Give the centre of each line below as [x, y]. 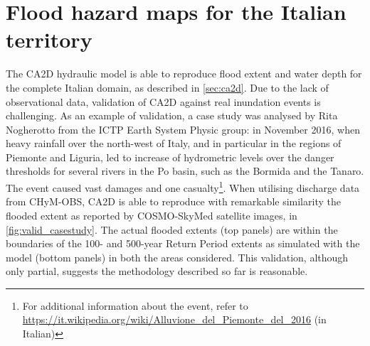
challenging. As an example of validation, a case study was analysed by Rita [172, 115]
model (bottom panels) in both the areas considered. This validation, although [177, 257]
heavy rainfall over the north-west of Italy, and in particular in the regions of [174, 143]
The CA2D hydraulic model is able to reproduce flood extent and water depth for [184, 74]
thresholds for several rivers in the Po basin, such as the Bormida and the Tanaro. [185, 171]
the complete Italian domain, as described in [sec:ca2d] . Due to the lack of [167, 87]
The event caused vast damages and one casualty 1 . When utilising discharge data [183, 186]
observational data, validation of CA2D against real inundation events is [163, 101]
